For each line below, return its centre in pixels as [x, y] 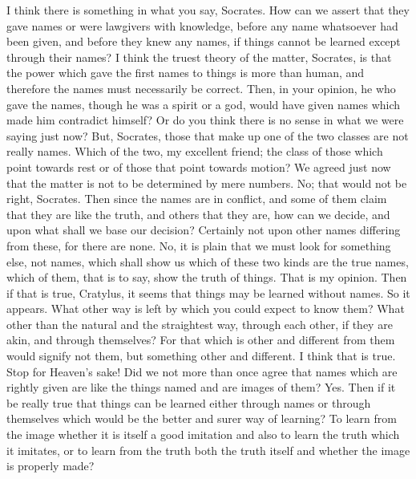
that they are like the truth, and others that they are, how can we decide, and [198, 214]
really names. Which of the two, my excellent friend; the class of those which [195, 151]
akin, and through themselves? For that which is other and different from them [201, 340]
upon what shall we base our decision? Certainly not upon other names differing [204, 230]
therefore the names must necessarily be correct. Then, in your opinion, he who [201, 88]
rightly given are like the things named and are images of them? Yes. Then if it [201, 387]
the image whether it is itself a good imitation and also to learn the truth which [203, 434]
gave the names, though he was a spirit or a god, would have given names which [204, 104]
